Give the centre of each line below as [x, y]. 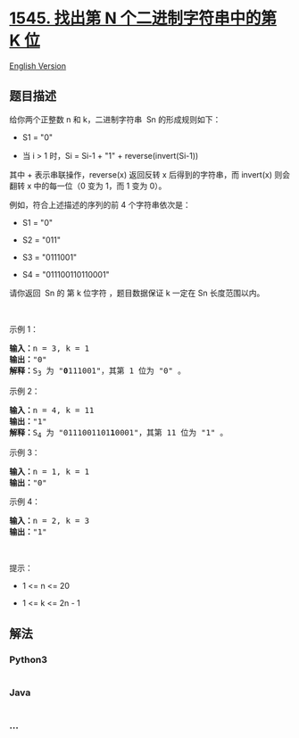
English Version [38, 66]
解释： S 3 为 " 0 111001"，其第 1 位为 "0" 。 [97, 371]
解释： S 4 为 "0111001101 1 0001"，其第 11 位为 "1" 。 [119, 434]
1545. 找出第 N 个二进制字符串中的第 [143, 18]
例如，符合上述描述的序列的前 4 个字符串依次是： [100, 204]
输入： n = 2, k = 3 [50, 521]
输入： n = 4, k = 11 [52, 410]
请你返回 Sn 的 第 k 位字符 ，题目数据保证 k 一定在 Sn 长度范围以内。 [137, 293]
